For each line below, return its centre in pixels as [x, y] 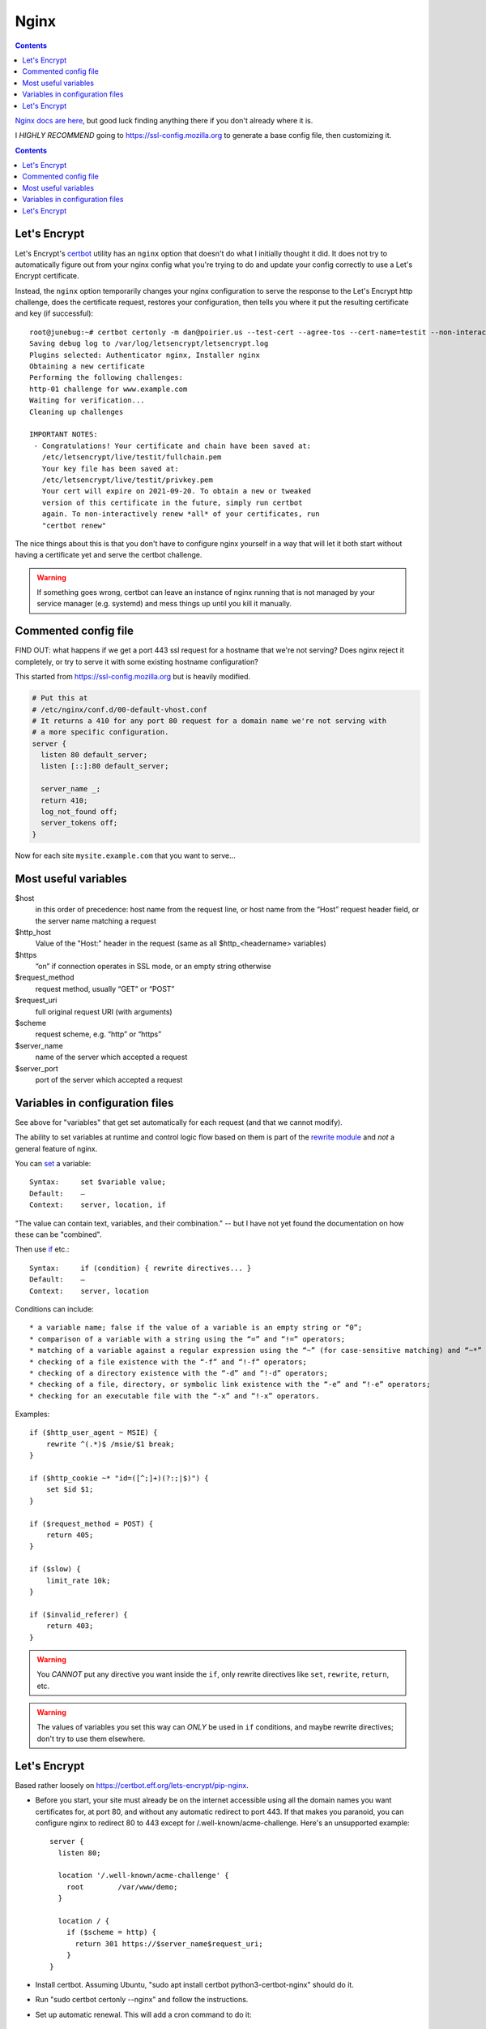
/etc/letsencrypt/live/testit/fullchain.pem [132, 457]
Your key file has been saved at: [111, 468]
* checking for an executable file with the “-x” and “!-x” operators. [175, 1396]
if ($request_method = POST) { [92, 1523]
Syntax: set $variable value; [98, 1182]
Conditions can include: [55, 1309]
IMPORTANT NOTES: [64, 435]
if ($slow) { [55, 1569]
